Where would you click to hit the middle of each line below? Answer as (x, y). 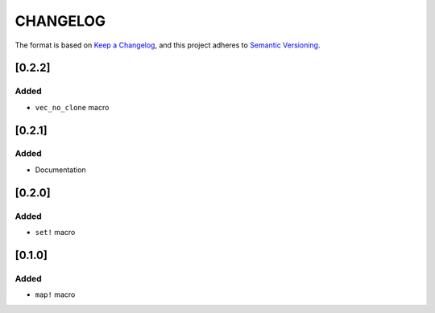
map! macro (55, 294)
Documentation (60, 170)
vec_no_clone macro (72, 107)
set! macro (55, 233)
